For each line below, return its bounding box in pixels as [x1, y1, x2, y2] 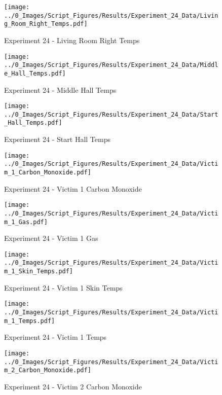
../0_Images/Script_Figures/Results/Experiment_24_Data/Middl [4, 61, 218, 69]
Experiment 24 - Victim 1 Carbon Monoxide [4, 183, 142, 194]
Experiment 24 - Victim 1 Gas [4, 233, 98, 243]
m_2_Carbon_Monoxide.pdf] [4, 367, 91, 374]
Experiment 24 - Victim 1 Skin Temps [4, 282, 123, 293]
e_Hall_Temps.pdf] [4, 69, 66, 77]
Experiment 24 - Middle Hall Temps [4, 84, 117, 95]
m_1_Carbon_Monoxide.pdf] [4, 169, 91, 176]
